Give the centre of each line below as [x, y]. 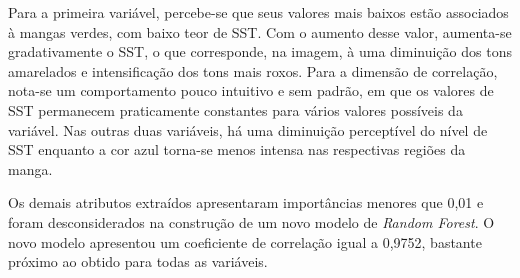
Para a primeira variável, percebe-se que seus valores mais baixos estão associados [258, 12]
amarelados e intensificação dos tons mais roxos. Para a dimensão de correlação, [253, 70]
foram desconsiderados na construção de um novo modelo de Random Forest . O [251, 221]
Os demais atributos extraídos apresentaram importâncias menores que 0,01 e [246, 202]
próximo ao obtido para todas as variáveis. [138, 261]
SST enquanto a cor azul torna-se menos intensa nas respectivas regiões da [237, 149]
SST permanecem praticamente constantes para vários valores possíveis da [235, 109]
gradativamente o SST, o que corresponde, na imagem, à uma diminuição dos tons [260, 51]
